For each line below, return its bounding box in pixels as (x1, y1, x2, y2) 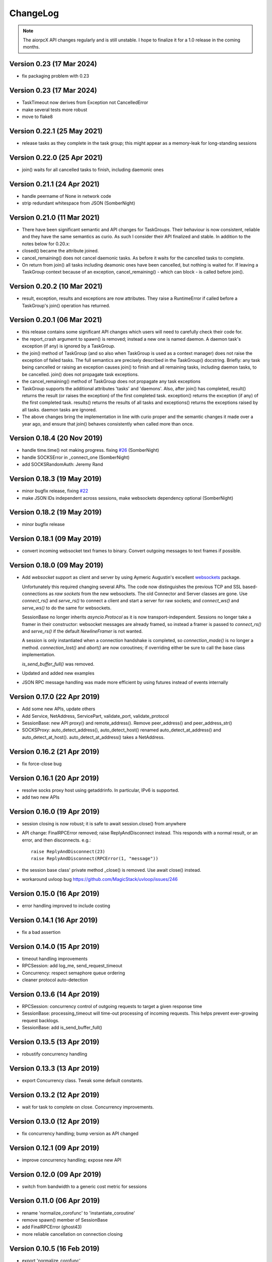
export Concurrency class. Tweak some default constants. (22, 1078, 144, 1084)
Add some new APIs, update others (22, 706, 96, 712)
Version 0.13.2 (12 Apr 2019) (9, 1090, 100, 1099)
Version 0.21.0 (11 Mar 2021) (9, 213, 100, 222)
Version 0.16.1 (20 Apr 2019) (9, 774, 99, 782)
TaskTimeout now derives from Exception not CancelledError (22, 99, 149, 106)
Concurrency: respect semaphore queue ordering (22, 970, 125, 976)
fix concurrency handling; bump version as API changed (22, 1130, 139, 1136)
